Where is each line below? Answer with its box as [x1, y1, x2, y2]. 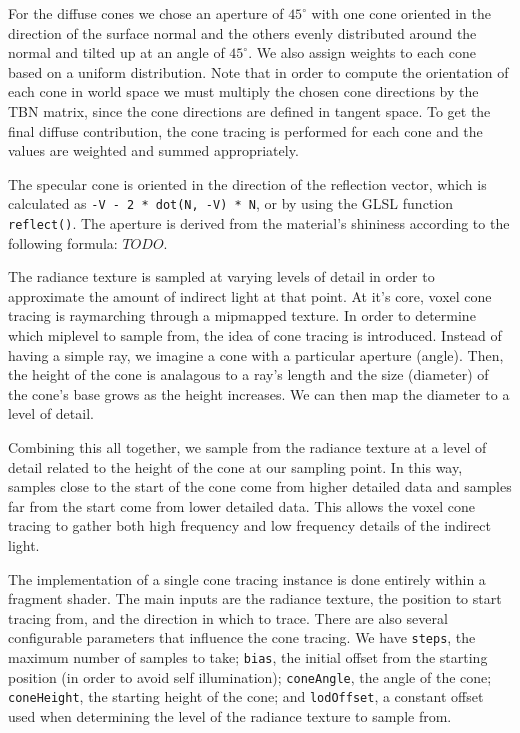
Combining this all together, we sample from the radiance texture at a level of [8, 437, 487, 457]
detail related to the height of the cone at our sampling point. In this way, [8, 456, 463, 477]
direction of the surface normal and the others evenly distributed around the [8, 22, 477, 43]
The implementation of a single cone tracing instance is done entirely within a [8, 568, 486, 589]
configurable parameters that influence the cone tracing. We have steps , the [8, 627, 476, 648]
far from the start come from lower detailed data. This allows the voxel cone [8, 495, 476, 516]
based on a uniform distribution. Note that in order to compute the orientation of [8, 61, 509, 82]
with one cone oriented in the [311, 3, 491, 23]
